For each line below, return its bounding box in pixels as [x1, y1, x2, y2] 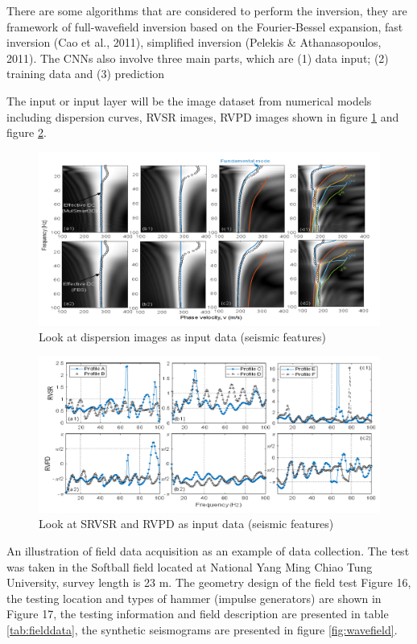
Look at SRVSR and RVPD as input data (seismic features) [39, 515, 334, 532]
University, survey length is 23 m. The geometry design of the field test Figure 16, [6, 574, 411, 591]
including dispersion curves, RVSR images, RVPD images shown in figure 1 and [6, 108, 399, 125]
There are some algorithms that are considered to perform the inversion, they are [6, 2, 407, 19]
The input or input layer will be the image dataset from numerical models [6, 92, 372, 109]
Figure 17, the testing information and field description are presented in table [6, 605, 389, 622]
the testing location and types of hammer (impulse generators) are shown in [6, 589, 382, 606]
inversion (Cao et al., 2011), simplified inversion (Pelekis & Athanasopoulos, [6, 34, 382, 51]
